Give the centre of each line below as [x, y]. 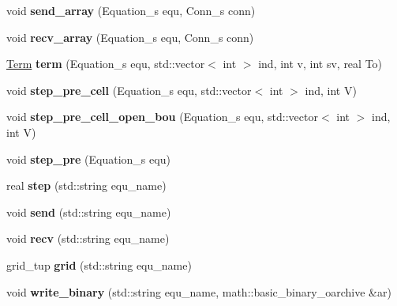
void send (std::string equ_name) [89, 212]
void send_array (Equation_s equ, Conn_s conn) [131, 10]
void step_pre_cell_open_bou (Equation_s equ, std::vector [162, 117]
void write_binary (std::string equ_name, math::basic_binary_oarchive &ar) [199, 291]
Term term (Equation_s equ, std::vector [106, 64]
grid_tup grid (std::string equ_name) [99, 264]
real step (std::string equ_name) [86, 185]
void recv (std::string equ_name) [88, 238]
